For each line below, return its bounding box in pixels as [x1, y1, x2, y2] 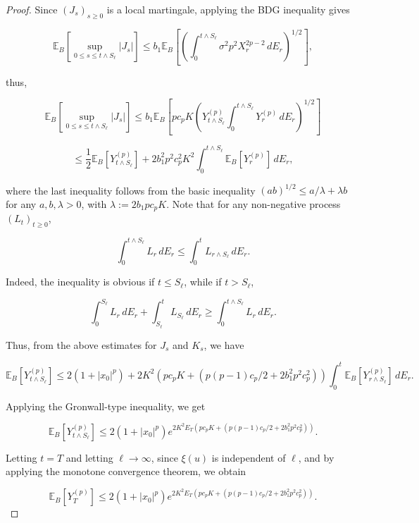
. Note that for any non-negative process [166, 196, 341, 211]
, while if [184, 274, 222, 289]
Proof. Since [6, 2, 58, 16]
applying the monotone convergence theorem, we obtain [6, 464, 246, 479]
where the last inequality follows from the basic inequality [6, 183, 256, 197]
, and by [298, 450, 334, 464]
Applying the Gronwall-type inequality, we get [6, 398, 206, 413]
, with [81, 196, 107, 211]
